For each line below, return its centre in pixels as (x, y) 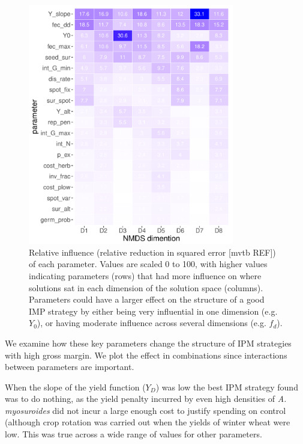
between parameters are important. (70, 367)
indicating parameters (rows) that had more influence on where (145, 275)
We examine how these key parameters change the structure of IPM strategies (148, 343)
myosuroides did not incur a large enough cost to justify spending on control (145, 410)
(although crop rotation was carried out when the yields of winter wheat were (148, 422)
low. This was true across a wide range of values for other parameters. (133, 434)
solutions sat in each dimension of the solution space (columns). (146, 287)
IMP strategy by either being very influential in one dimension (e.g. (153, 311)
